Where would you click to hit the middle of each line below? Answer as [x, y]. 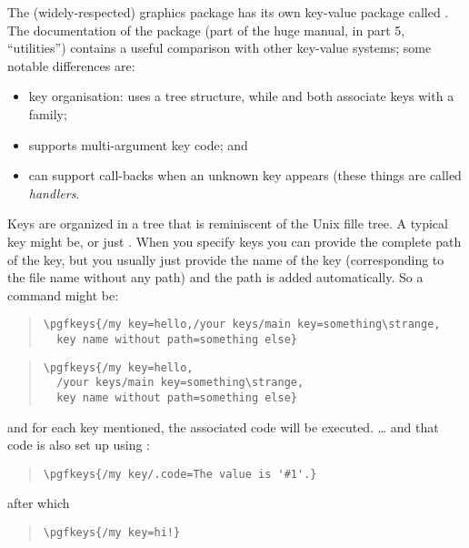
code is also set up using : [79, 445]
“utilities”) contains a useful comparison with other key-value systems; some [220, 48]
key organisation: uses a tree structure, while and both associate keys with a [241, 96]
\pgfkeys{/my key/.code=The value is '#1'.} [180, 474]
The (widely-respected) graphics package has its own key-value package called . [228, 12]
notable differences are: [71, 65]
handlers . [54, 193]
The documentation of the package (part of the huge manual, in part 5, [206, 30]
